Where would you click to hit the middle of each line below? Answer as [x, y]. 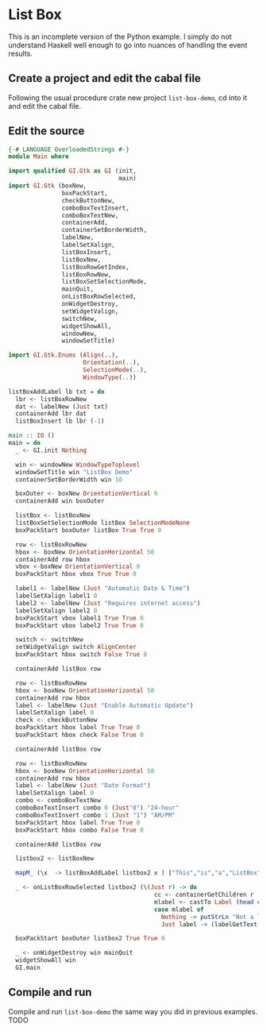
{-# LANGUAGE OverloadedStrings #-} [69, 149]
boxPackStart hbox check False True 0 [80, 735]
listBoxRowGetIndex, [95, 267]
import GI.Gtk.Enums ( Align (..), [64, 355]
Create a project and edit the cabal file [104, 78]
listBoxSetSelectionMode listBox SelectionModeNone [103, 523]
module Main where [39, 156]
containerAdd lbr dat [51, 414]
